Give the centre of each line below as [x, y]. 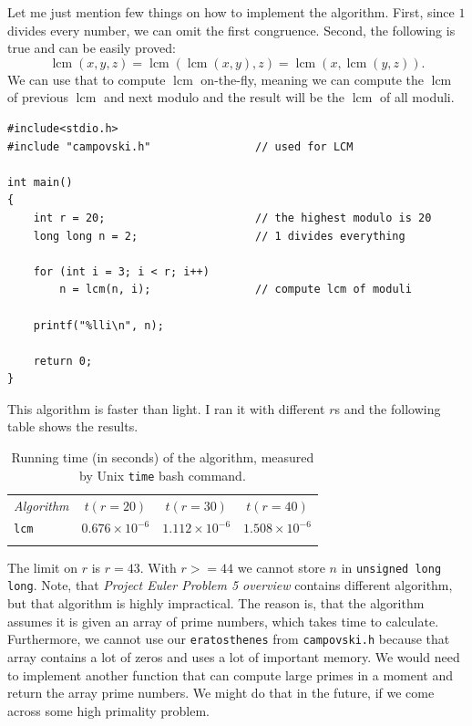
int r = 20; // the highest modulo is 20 [232, 218]
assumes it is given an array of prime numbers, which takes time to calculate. [223, 621]
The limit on [42, 567]
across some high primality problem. [109, 710]
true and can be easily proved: [92, 48]
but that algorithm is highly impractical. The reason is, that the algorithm [216, 603]
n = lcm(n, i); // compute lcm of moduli [236, 290]
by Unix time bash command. [163, 475]
